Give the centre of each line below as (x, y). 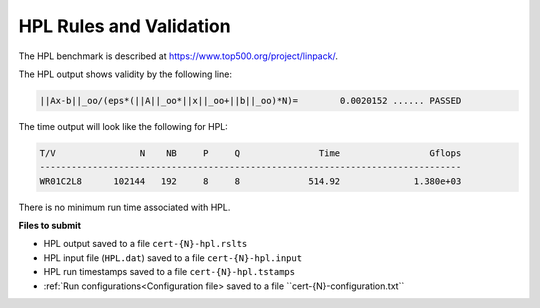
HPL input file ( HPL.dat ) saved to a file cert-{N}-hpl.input (173, 257)
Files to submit (50, 226)
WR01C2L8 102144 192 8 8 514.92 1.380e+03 (250, 181)
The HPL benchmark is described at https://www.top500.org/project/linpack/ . (178, 56)
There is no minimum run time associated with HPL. (124, 207)
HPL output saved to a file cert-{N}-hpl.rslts (145, 244)
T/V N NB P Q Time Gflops (250, 153)
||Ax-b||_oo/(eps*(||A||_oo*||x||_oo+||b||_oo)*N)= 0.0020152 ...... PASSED (250, 100)
